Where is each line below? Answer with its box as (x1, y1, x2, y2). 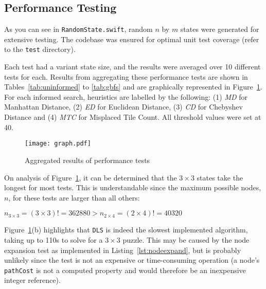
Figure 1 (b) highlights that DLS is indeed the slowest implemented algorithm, (4, 224, 248, 235)
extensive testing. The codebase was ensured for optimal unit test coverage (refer (4, 33, 259, 44)
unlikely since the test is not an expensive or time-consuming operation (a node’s (4, 255, 260, 265)
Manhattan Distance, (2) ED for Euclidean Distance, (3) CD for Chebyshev (4, 101, 243, 112)
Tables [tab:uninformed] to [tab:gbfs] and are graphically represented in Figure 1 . (4, 81, 262, 92)
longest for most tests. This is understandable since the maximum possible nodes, (4, 182, 261, 193)
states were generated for (180, 24, 259, 34)
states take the (197, 172, 243, 183)
